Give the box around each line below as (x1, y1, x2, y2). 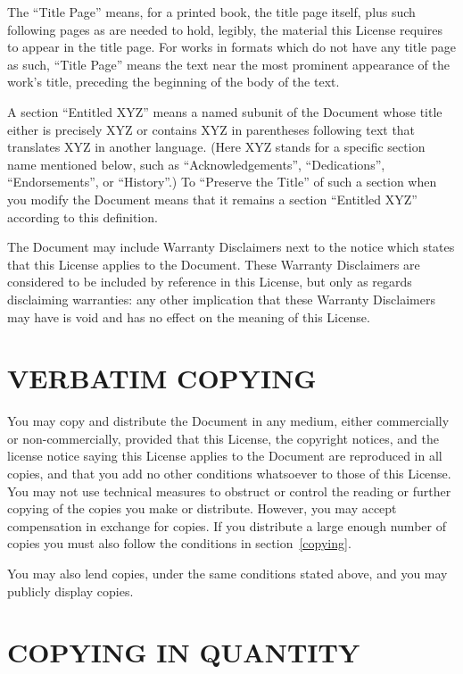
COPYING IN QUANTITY (7, 634, 360, 670)
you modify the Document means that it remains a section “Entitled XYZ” (7, 189, 418, 208)
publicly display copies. (7, 581, 134, 600)
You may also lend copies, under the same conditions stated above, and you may (7, 563, 448, 582)
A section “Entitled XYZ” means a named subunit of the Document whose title (7, 102, 442, 121)
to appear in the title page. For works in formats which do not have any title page (7, 37, 456, 56)
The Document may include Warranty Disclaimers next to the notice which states (7, 237, 455, 256)
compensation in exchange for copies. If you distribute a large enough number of (7, 516, 446, 535)
